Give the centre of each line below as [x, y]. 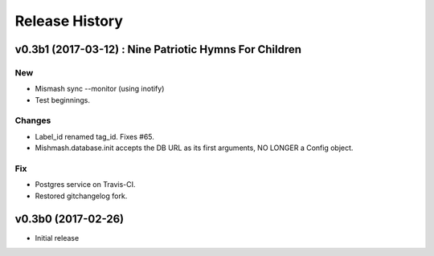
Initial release [57, 238]
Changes [33, 120]
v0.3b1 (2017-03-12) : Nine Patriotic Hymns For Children [158, 49]
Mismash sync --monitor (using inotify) [100, 89]
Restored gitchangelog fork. [81, 196]
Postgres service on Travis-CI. [85, 185]
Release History [69, 21]
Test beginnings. [62, 100]
